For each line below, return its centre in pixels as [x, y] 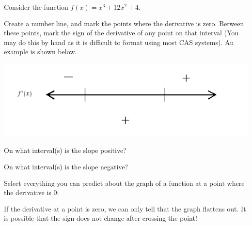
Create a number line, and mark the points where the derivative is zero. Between [124, 23]
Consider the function [36, 7]
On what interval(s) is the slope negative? [66, 167]
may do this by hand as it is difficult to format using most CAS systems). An [119, 42]
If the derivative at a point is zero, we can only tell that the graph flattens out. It [125, 208]
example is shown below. [40, 52]
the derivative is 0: [31, 192]
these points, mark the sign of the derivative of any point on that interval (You [121, 33]
